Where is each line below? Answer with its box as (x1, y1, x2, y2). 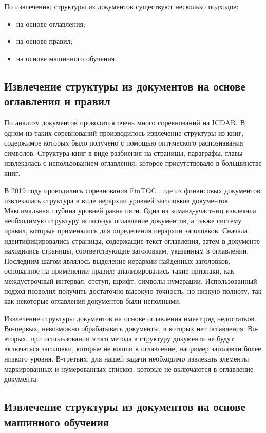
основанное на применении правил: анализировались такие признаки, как (4, 265, 234, 276)
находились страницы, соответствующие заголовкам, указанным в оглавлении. (4, 245, 249, 256)
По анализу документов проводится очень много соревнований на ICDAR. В (4, 117, 245, 128)
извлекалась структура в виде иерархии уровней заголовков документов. (4, 195, 230, 206)
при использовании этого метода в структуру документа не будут (30, 333, 234, 344)
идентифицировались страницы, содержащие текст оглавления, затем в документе (4, 235, 260, 246)
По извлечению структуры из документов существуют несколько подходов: (4, 1, 239, 11)
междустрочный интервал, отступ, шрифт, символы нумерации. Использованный (4, 275, 257, 286)
